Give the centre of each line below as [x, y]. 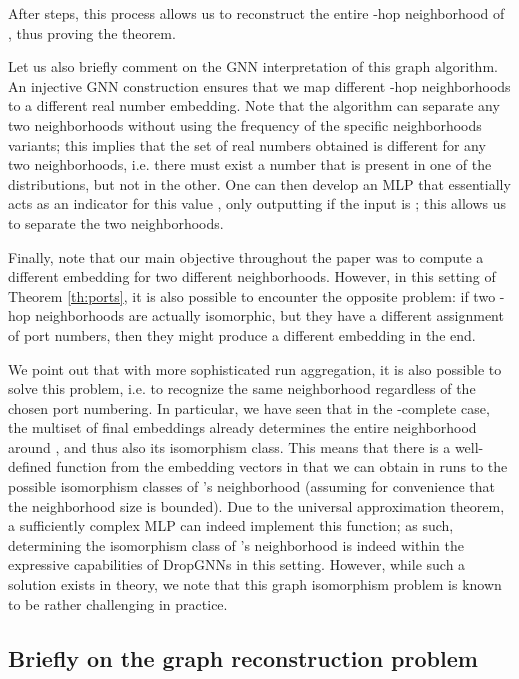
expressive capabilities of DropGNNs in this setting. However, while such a [237, 564]
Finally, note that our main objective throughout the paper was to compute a [246, 256]
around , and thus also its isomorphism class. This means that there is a [229, 446]
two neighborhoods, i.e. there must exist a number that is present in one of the [250, 164]
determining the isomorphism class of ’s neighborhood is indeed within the [236, 544]
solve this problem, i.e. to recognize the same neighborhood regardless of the [242, 388]
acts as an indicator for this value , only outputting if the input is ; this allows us [257, 203]
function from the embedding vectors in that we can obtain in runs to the [282, 466]
